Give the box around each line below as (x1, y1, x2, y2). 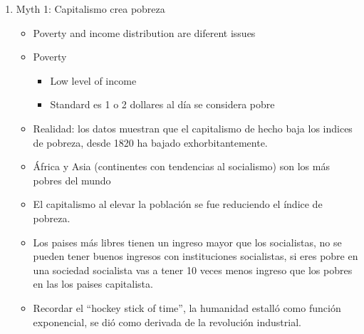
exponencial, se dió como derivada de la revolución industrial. (33, 314, 301, 329)
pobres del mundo (33, 172, 111, 187)
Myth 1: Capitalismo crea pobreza (16, 1, 165, 16)
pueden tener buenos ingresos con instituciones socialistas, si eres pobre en (33, 249, 358, 263)
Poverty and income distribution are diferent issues (33, 25, 256, 40)
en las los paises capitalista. (33, 276, 153, 291)
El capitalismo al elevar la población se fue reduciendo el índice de (33, 197, 323, 212)
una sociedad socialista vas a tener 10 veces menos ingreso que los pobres (33, 262, 353, 277)
